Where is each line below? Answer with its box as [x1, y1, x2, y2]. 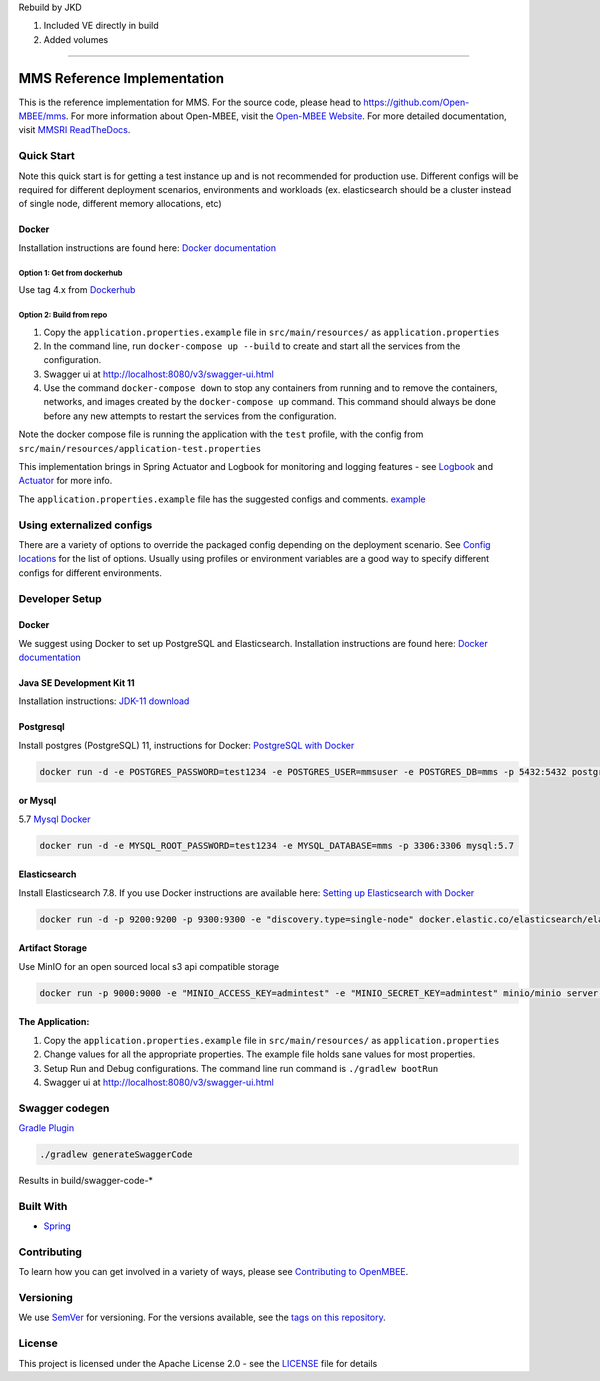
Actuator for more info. [18, 475, 113, 487]
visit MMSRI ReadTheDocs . [18, 124, 131, 136]
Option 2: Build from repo [18, 310, 108, 320]
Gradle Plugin [18, 1122, 75, 1134]
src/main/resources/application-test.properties [18, 443, 262, 454]
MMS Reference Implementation [18, 70, 225, 87]
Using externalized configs [18, 518, 153, 532]
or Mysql [18, 795, 57, 807]
